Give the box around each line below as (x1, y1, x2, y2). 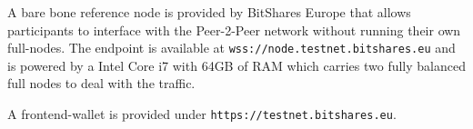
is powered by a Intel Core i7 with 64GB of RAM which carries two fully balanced (7, 55, 466, 74)
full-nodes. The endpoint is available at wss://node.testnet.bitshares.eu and (7, 38, 456, 57)
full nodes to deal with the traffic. (7, 74, 196, 93)
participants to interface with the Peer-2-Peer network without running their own (7, 20, 461, 39)
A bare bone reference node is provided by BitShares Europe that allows (7, 3, 411, 21)
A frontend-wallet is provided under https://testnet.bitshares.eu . (7, 104, 397, 124)
